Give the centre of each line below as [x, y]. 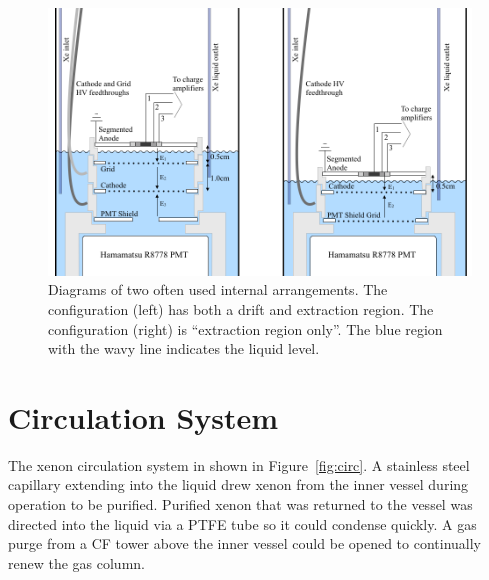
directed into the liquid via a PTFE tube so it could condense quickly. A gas [242, 523]
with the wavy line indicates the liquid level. [184, 348]
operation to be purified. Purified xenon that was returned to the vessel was [240, 504]
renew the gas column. [76, 562]
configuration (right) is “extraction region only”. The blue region [245, 328]
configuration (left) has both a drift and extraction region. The [241, 308]
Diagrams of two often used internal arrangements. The [218, 289]
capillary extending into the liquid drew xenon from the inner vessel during [238, 484]
